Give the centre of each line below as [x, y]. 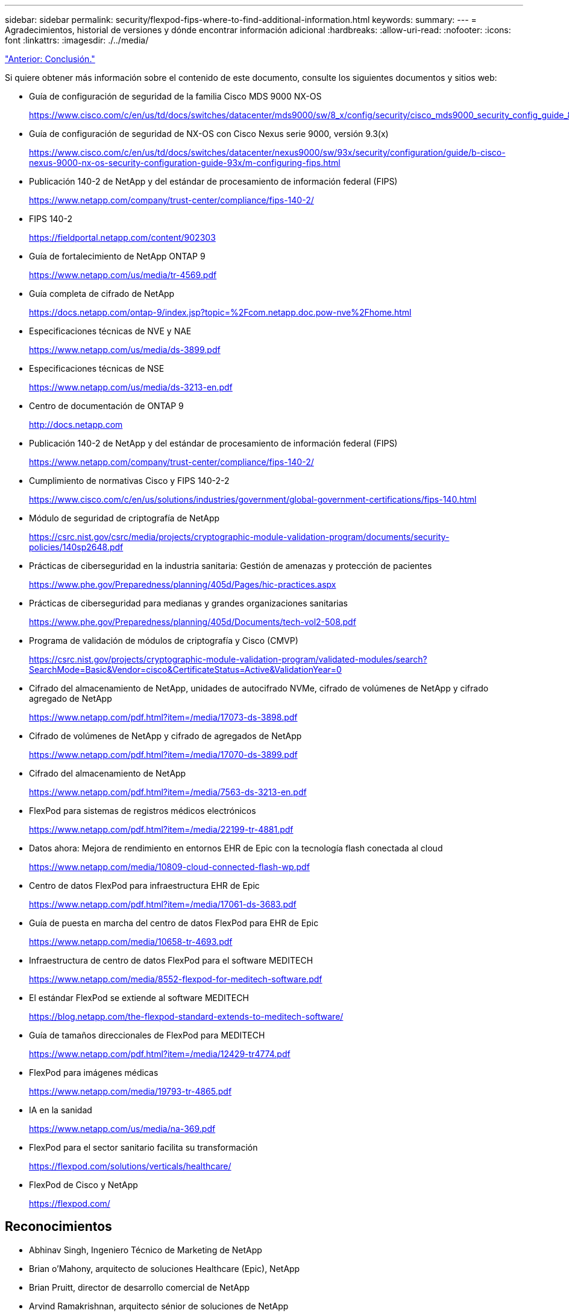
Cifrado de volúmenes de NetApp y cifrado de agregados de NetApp [165, 736]
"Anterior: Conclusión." [50, 59]
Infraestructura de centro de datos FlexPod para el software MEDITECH [171, 960]
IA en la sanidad [61, 1110]
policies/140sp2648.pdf [76, 547]
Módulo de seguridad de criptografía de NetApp [124, 518]
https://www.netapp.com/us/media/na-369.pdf [122, 1129]
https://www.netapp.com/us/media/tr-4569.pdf [123, 275]
